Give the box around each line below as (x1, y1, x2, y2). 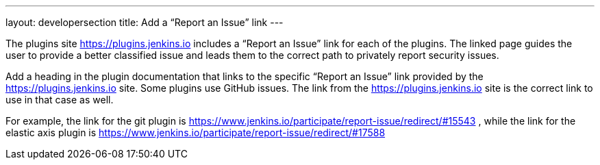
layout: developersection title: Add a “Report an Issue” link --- (5, 16, 284, 28)
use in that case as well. (5, 94, 114, 105)
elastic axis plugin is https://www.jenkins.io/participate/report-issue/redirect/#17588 (5, 127, 386, 138)
